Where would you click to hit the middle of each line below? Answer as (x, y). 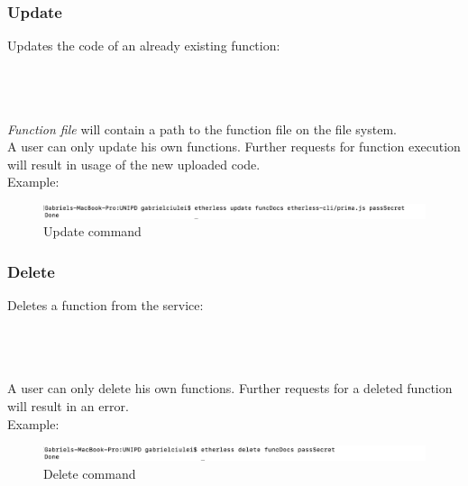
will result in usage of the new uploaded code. (134, 164)
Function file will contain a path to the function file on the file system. (202, 128)
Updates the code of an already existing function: (144, 46)
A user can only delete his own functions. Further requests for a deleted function (230, 388)
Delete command (90, 474)
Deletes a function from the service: (106, 304)
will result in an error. (68, 405)
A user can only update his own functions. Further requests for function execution (234, 147)
